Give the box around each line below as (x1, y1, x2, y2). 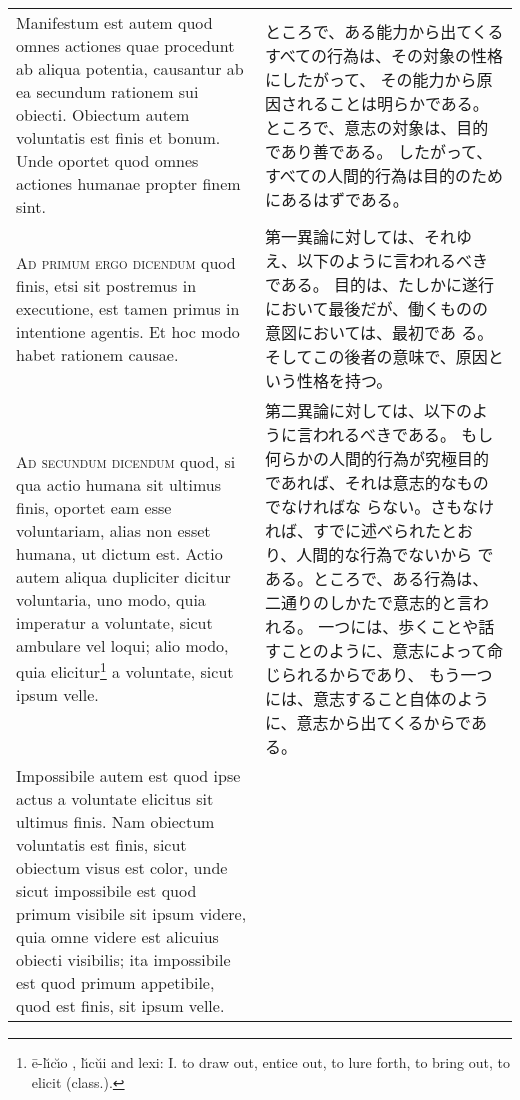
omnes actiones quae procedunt (16, 34, 235, 57)
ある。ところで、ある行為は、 (264, 567, 489, 590)
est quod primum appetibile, (16, 971, 215, 994)
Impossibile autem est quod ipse (16, 764, 241, 787)
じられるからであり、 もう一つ (264, 663, 493, 686)
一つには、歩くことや (318, 615, 479, 638)
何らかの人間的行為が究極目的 (264, 447, 489, 470)
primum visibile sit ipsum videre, (16, 902, 247, 925)
